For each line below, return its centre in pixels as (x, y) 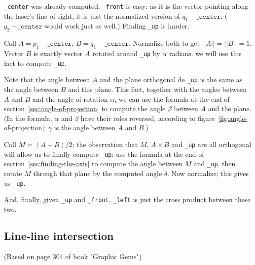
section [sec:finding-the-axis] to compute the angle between (93, 163)
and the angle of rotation (70, 99)
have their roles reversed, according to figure (148, 118)
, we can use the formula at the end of (172, 99)
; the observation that (105, 144)
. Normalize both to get (164, 43)
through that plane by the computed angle (98, 173)
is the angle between (85, 128)
